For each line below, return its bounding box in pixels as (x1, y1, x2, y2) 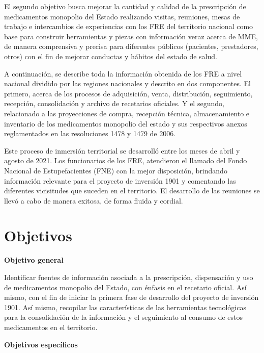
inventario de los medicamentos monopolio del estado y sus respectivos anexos (4, 118, 247, 129)
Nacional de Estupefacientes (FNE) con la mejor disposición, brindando (4, 165, 227, 175)
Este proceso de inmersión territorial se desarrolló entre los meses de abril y (4, 145, 240, 156)
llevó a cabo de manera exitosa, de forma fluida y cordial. (4, 195, 183, 206)
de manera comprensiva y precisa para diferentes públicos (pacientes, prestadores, (4, 41, 258, 52)
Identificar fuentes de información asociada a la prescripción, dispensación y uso (4, 272, 253, 282)
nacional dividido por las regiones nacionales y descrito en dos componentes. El (4, 78, 251, 89)
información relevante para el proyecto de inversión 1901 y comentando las (4, 175, 236, 186)
